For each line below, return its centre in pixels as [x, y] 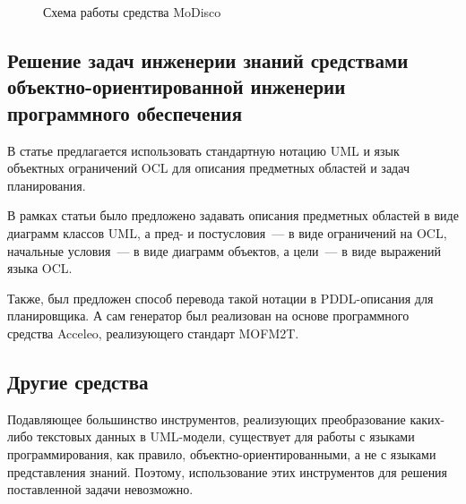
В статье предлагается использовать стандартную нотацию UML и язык [203, 150]
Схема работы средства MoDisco [132, 12]
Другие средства [78, 381]
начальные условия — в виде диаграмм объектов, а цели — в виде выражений [224, 250]
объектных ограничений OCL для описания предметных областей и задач [208, 168]
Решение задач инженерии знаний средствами [208, 60]
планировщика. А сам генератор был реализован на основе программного [208, 316]
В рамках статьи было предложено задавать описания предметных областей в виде [233, 215]
